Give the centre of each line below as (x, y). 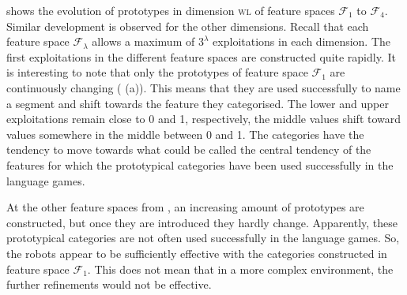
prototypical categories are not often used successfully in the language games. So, (203, 238)
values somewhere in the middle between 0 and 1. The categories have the (185, 134)
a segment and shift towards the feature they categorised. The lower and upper (198, 103)
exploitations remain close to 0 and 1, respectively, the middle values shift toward (204, 119)
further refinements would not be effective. (109, 284)
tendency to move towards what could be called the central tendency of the (189, 149)
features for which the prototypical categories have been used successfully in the (200, 164)
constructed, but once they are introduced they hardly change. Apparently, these (202, 222)
